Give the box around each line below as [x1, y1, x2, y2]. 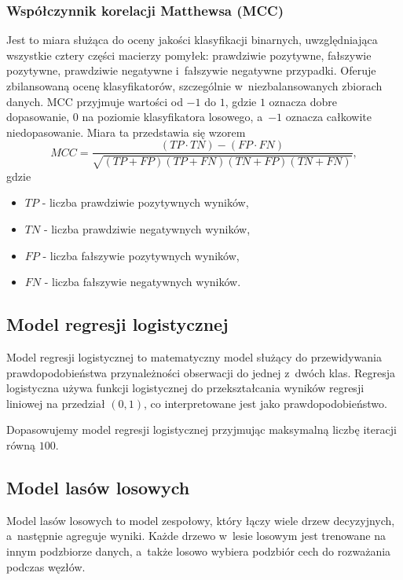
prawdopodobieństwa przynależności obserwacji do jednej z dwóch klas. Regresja [6, 364, 396, 380]
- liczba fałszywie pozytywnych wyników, [42, 247, 240, 263]
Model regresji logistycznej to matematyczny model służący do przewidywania [6, 349, 382, 365]
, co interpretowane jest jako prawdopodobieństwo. [144, 395, 387, 411]
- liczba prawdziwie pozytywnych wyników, [42, 194, 249, 211]
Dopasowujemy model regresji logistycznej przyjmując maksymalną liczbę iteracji [6, 421, 397, 438]
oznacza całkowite [285, 108, 372, 125]
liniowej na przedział [6, 395, 105, 411]
